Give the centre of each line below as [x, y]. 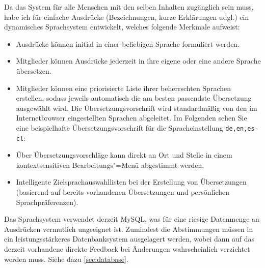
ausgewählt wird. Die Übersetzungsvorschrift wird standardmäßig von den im [137, 108]
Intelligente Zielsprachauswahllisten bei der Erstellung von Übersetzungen [131, 182]
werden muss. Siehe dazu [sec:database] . [66, 259]
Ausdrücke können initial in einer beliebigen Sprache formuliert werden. [128, 43]
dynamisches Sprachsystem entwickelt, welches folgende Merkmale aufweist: [122, 27]
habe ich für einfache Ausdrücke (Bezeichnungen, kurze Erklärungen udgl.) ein [127, 17]
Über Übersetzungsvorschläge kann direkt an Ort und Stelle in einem [124, 155]
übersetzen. [34, 70]
